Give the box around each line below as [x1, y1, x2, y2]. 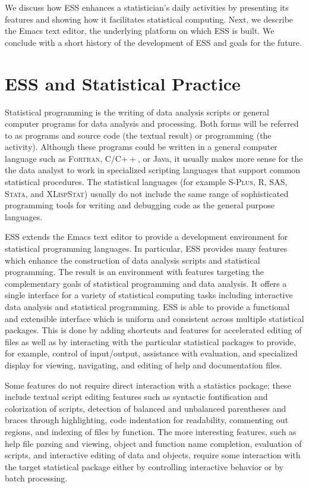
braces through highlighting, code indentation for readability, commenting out [5, 414, 289, 426]
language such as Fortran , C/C [5, 152, 121, 164]
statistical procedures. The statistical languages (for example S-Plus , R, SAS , [5, 176, 288, 188]
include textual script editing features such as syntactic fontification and [5, 390, 268, 403]
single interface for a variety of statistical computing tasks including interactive [5, 289, 293, 301]
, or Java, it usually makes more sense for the [137, 152, 303, 164]
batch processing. [5, 472, 68, 484]
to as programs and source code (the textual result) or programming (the [5, 129, 272, 141]
